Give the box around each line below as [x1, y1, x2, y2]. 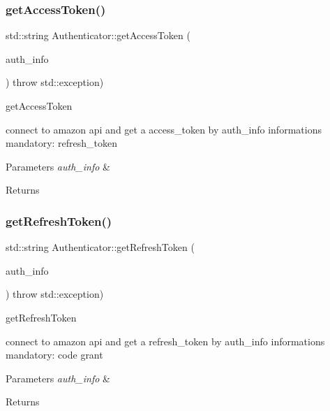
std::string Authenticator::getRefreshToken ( [6, 240, 195, 254]
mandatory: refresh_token [6, 136, 118, 150]
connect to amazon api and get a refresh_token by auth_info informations [6, 333, 325, 348]
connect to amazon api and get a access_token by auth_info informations [6, 122, 322, 136]
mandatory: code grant [6, 347, 103, 362]
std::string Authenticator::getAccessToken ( [6, 28, 190, 43]
